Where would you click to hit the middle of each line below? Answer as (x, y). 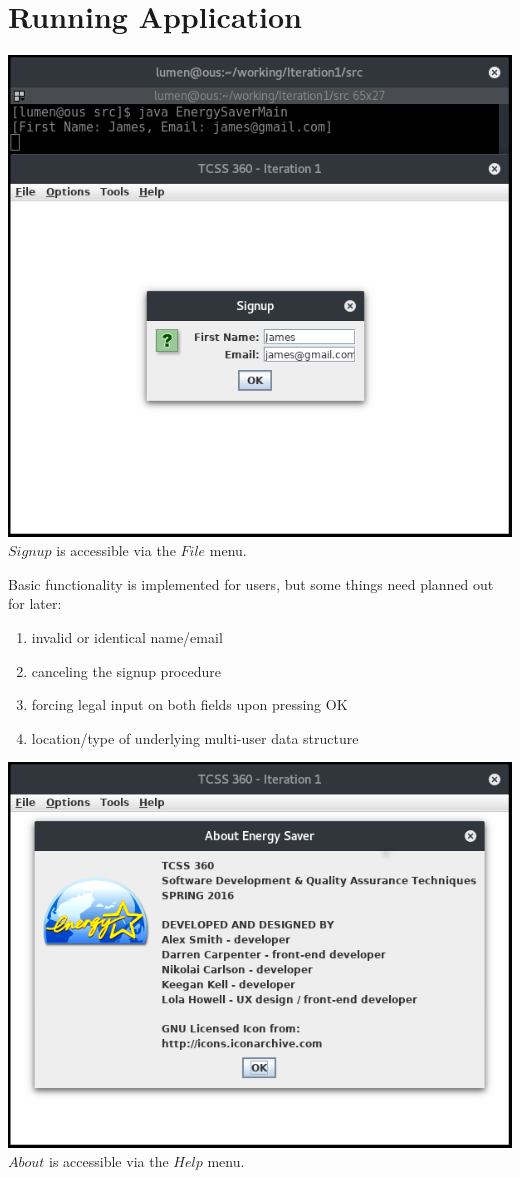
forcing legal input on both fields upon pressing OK (189, 704)
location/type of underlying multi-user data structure (195, 737)
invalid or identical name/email (127, 637)
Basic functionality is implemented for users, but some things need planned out (251, 583)
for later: (35, 603)
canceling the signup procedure (126, 670)
